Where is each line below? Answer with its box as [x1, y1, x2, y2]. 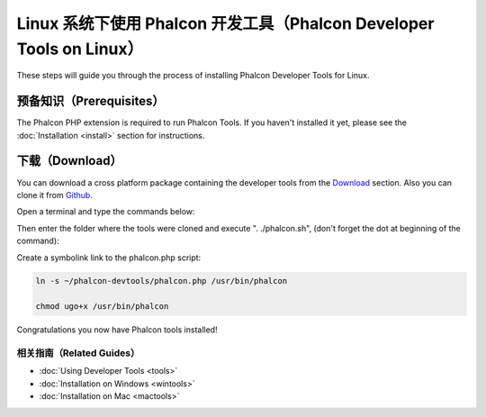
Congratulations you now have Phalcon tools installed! [16, 324, 218, 335]
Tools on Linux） [16, 39, 144, 59]
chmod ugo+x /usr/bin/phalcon [35, 302, 169, 312]
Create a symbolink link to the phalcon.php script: [16, 252, 202, 263]
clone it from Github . [16, 189, 94, 200]
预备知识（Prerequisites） [16, 94, 165, 109]
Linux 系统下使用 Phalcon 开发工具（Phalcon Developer [16, 14, 435, 33]
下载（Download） [16, 153, 122, 168]
